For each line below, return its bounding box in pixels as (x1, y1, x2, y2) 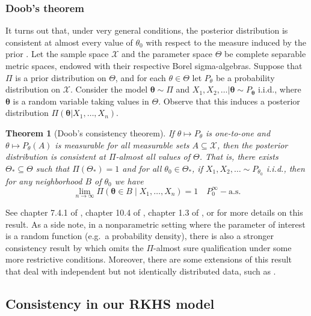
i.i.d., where (258, 83, 301, 96)
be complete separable (224, 47, 306, 60)
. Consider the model (70, 83, 148, 96)
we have (114, 174, 144, 187)
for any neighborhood (5, 174, 82, 187)
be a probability (215, 71, 275, 84)
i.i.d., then (266, 162, 305, 174)
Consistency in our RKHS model (5, 294, 215, 312)
